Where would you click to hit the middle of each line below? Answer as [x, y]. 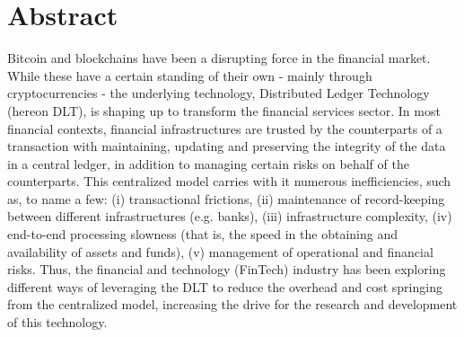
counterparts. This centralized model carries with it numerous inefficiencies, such [229, 181]
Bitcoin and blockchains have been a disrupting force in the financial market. [219, 58]
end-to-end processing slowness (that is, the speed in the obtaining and [202, 234]
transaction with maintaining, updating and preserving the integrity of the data [227, 146]
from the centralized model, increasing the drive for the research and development [232, 304]
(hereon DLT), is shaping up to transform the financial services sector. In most [224, 110]
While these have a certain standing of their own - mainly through [190, 75]
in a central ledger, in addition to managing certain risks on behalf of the [208, 163]
